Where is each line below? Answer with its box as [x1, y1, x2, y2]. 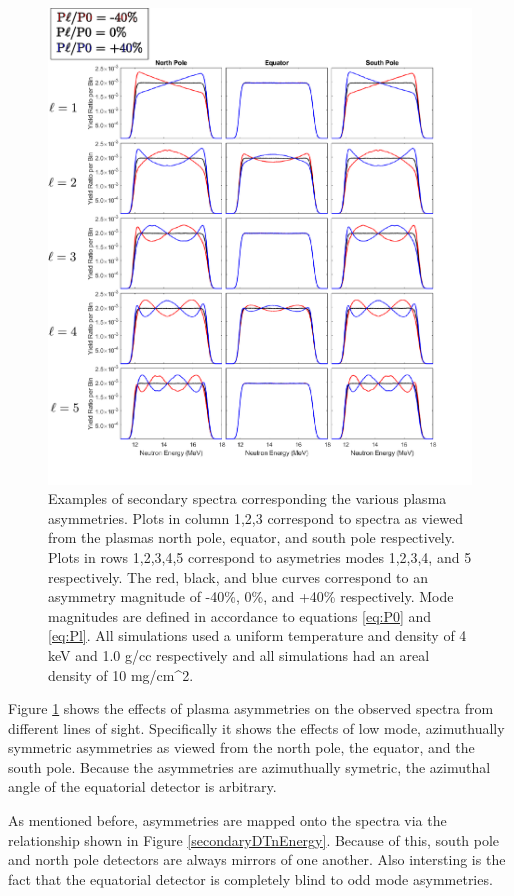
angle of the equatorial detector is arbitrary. [8, 776, 277, 797]
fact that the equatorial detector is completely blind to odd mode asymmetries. [8, 868, 493, 889]
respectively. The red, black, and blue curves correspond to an [48, 566, 428, 587]
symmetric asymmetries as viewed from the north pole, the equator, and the [8, 737, 475, 758]
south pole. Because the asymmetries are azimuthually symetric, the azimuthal [8, 756, 491, 777]
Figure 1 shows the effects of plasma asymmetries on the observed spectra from [8, 698, 494, 719]
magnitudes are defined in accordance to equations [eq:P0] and [48, 605, 432, 626]
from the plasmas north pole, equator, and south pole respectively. [48, 527, 455, 548]
